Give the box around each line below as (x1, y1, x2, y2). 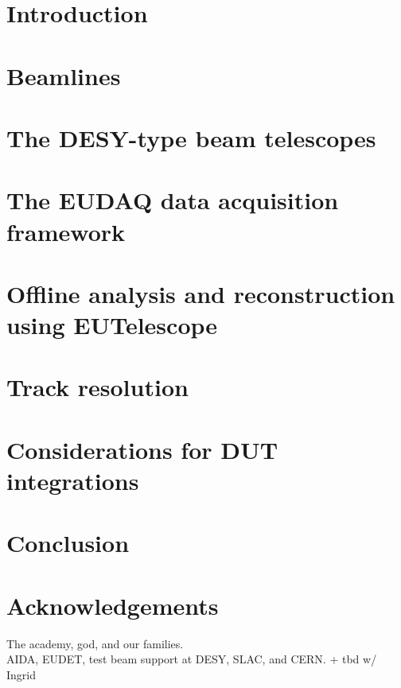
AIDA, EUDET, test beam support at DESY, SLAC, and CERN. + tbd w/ (6, 651, 377, 667)
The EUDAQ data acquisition (6, 184, 339, 216)
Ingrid (6, 666, 37, 682)
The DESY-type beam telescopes (6, 121, 376, 154)
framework (6, 215, 126, 247)
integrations (6, 464, 139, 496)
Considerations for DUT (6, 433, 278, 465)
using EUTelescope (6, 309, 218, 341)
